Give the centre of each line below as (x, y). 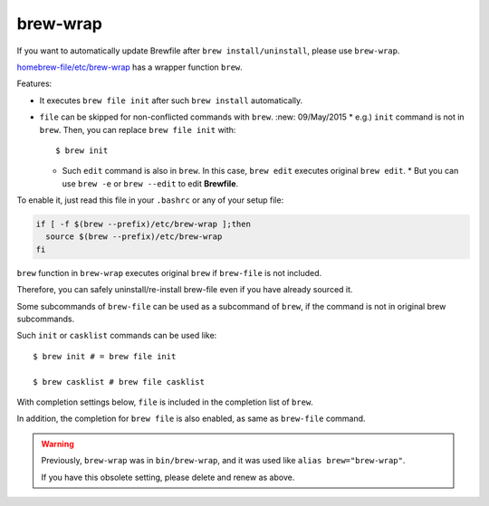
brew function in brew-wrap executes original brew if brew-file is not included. (169, 272)
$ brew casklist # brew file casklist (119, 382)
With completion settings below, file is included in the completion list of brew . (165, 402)
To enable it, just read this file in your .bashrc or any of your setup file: (150, 200)
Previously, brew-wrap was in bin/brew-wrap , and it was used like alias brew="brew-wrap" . (223, 461)
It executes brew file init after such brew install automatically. (171, 100)
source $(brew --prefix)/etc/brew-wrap (134, 237)
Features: (34, 84)
